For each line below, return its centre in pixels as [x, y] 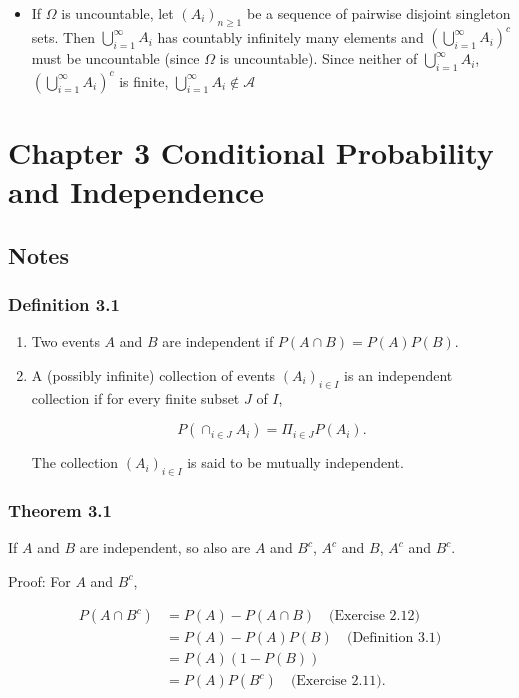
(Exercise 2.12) [374, 616]
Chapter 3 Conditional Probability [251, 151]
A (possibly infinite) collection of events [153, 374]
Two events [65, 341]
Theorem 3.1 [60, 509]
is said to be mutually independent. [295, 462]
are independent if [218, 341]
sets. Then [63, 36]
